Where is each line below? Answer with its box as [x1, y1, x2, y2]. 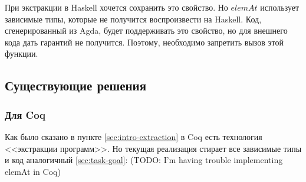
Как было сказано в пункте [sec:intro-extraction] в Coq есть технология [5, 130, 262, 142]
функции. [5, 47, 38, 60]
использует [260, 1, 300, 13]
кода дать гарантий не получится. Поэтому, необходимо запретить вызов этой [5, 35, 284, 48]
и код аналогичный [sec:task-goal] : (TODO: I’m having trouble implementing [5, 154, 283, 166]
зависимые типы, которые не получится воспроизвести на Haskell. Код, [5, 12, 262, 25]
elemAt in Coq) [5, 165, 61, 177]
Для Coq [5, 107, 46, 122]
